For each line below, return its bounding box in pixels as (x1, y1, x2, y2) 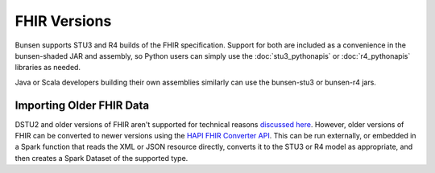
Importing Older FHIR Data (14, 98, 149, 112)
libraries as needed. (14, 63, 81, 72)
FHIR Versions (14, 12, 112, 30)
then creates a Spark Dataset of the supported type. (14, 153, 188, 163)
